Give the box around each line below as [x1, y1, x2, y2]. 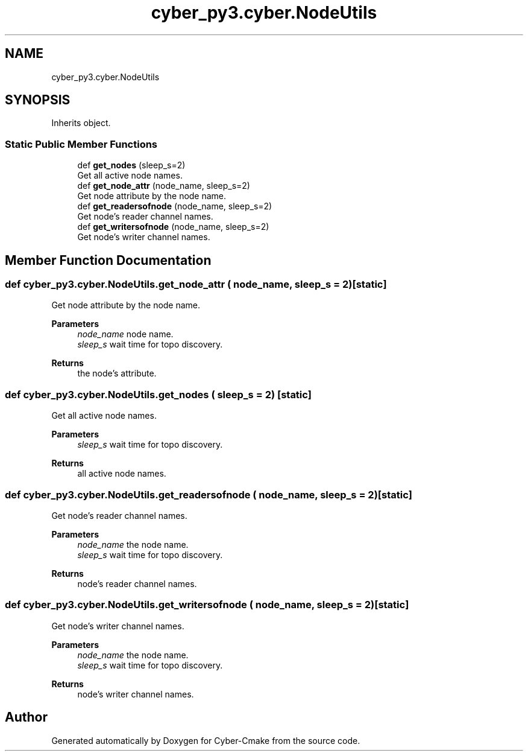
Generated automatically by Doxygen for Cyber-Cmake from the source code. [51, 735, 360, 746]
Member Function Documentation [5, 252, 212, 268]
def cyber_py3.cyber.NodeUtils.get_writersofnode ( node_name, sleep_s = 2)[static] [5, 599, 409, 611]
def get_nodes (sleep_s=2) [77, 160, 186, 171]
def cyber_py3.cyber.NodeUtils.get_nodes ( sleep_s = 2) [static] [5, 388, 312, 401]
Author [5, 710, 48, 725]
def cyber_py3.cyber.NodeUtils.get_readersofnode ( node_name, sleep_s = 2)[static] [5, 488, 412, 501]
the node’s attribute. [77, 368, 157, 379]
